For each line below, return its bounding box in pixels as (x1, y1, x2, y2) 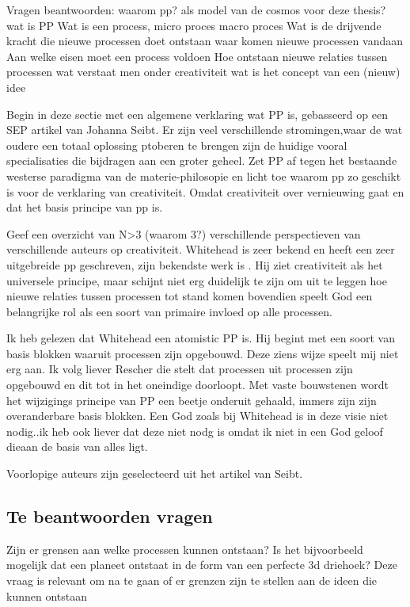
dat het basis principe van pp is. (6, 199, 163, 216)
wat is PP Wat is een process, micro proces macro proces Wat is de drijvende (6, 17, 382, 33)
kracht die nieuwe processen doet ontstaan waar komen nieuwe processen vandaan (6, 32, 403, 49)
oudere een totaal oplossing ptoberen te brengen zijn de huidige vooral (6, 136, 347, 153)
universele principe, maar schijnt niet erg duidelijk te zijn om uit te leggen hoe (6, 272, 387, 288)
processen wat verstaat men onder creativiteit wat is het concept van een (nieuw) (6, 63, 401, 80)
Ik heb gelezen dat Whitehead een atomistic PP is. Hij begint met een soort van (6, 330, 396, 346)
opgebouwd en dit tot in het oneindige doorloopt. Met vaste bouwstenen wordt (6, 376, 389, 393)
